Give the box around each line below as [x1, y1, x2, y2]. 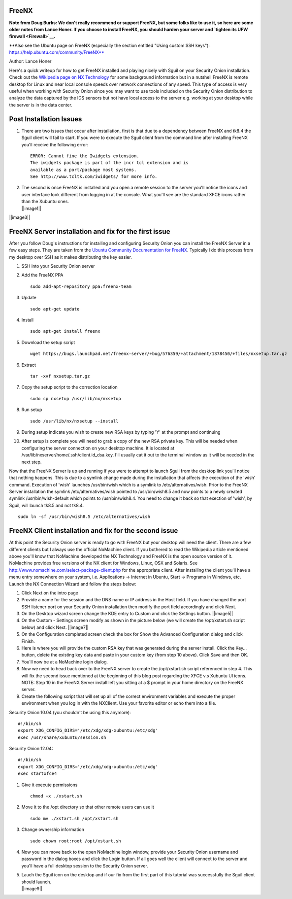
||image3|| [9, 214, 31, 220]
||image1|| [21, 205, 42, 211]
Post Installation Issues [9, 115, 82, 123]
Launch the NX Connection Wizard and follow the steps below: [9, 581, 136, 587]
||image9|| [21, 885, 43, 892]
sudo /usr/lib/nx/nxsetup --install [30, 418, 119, 424]
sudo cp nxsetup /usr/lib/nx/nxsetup [30, 396, 122, 401]
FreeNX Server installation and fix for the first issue [9, 227, 170, 236]
